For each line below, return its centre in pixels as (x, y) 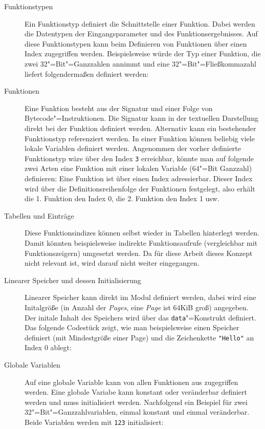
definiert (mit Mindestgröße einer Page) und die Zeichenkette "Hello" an (139, 337)
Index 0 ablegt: (48, 347)
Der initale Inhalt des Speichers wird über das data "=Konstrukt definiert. (140, 317)
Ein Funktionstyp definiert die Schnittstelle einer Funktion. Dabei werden (140, 23)
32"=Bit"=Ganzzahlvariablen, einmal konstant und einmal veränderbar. (137, 412)
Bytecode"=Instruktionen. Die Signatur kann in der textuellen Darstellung (141, 118)
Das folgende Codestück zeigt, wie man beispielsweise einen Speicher (132, 327)
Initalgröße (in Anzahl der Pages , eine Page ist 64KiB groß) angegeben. (137, 307)
